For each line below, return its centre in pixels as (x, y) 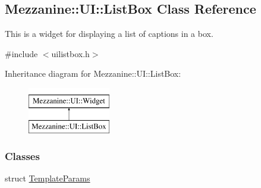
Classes (22, 156)
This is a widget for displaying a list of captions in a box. (109, 34)
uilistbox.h (70, 53)
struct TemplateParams (48, 178)
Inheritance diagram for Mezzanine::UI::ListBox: (93, 73)
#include (21, 53)
